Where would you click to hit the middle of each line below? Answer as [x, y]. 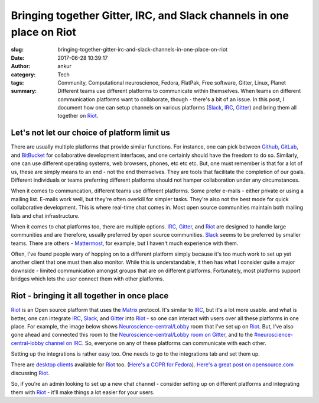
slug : [17, 50]
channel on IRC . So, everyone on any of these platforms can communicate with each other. [156, 343]
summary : [24, 91]
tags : [17, 82]
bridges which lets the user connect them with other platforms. [88, 279]
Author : [21, 66]
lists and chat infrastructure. [45, 215]
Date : [18, 58]
